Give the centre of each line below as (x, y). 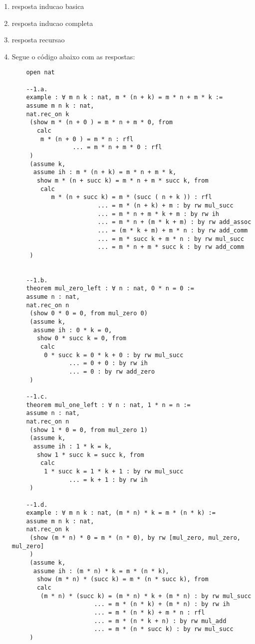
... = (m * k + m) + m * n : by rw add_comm (173, 230)
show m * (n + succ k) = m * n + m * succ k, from (123, 180)
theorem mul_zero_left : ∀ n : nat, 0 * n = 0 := (110, 289)
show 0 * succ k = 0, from (81, 338)
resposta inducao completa (52, 23)
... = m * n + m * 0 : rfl (117, 147)
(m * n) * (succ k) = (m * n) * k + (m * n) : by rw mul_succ (146, 596)
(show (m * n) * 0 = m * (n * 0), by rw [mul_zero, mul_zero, (135, 538)
